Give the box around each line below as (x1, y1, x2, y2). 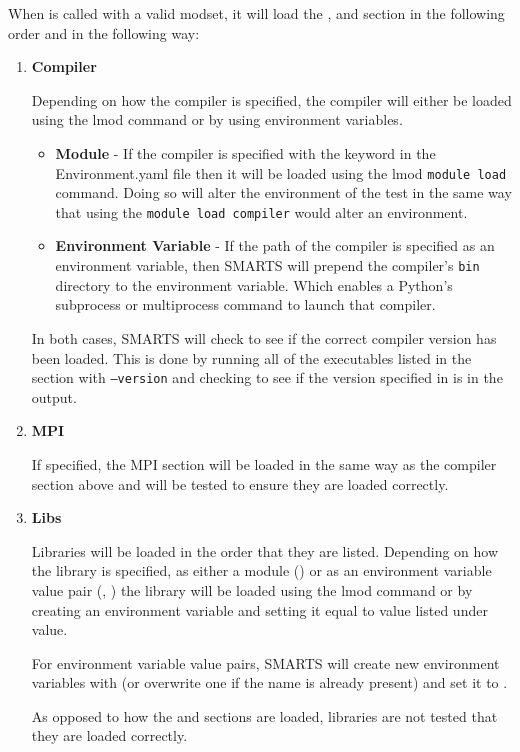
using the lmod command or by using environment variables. (31, 109, 403, 130)
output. (31, 386, 77, 407)
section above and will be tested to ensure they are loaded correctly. (31, 473, 449, 494)
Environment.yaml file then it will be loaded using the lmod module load (55, 162, 507, 183)
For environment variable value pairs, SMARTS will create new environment (31, 652, 500, 673)
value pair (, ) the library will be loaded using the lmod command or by (31, 579, 473, 600)
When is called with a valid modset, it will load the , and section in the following (8, 3, 505, 23)
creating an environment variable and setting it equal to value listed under (31, 599, 488, 620)
